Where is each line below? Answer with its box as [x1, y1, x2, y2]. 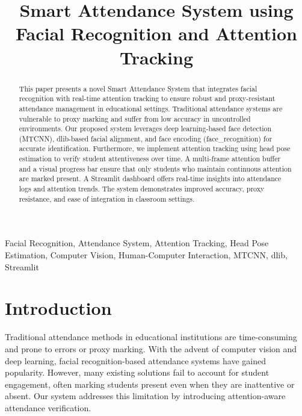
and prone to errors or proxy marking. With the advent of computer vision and [5, 342, 297, 355]
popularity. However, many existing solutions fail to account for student [5, 366, 270, 379]
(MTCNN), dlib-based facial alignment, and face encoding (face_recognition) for [19, 133, 273, 143]
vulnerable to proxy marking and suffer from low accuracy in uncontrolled [19, 113, 251, 123]
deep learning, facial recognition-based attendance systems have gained [5, 354, 266, 367]
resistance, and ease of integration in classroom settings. [19, 193, 195, 203]
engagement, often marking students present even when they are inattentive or [5, 377, 295, 390]
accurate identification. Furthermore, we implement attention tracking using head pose [19, 143, 291, 154]
